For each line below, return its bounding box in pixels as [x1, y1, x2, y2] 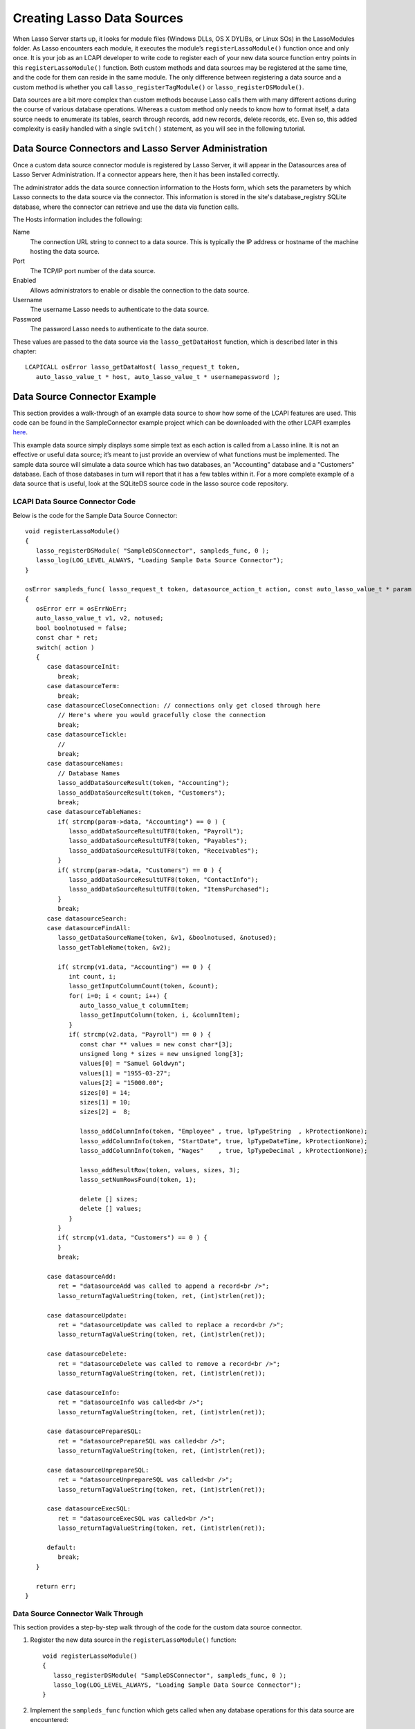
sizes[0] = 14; [80, 1089, 131, 1096]
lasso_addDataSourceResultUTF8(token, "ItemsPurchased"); [68, 885, 270, 894]
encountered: [30, 1716, 68, 1724]
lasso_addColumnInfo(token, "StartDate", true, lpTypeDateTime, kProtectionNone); [80, 1137, 368, 1145]
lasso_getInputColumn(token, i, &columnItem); [80, 1011, 241, 1019]
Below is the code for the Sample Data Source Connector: [12, 511, 178, 519]
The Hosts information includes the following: [12, 215, 142, 223]
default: [46, 1543, 77, 1551]
